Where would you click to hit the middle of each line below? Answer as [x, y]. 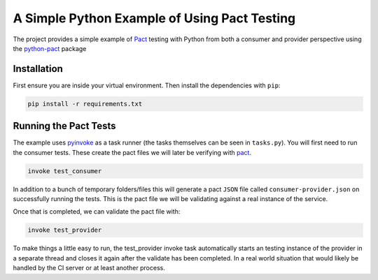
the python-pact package [50, 48]
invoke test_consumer [65, 171]
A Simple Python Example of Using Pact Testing [154, 18]
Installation [38, 69]
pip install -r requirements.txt [85, 104]
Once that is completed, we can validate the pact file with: [97, 212]
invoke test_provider [65, 230]
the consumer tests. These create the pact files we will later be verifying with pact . [132, 152]
